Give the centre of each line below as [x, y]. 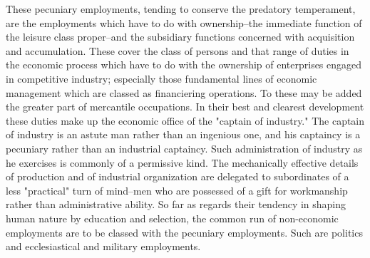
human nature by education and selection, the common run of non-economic [172, 218]
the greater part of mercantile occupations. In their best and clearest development [185, 107]
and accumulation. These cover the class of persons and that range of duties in [178, 50]
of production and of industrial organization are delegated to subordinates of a [178, 176]
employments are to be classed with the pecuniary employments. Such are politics [184, 232]
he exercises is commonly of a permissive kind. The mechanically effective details [182, 162]
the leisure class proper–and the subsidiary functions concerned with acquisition [180, 37]
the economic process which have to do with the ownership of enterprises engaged [184, 64]
